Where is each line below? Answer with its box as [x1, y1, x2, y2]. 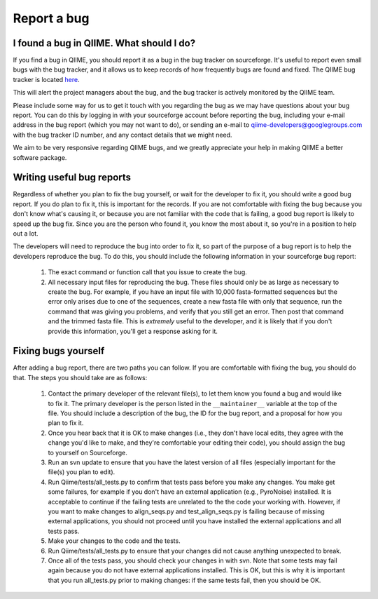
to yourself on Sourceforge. [48, 448, 127, 457]
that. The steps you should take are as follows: [13, 373, 148, 382]
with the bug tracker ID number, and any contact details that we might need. [13, 130, 232, 139]
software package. [13, 153, 67, 161]
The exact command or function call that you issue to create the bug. [48, 268, 248, 276]
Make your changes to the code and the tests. [48, 537, 181, 545]
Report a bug [13, 11, 90, 26]
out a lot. [13, 229, 38, 238]
